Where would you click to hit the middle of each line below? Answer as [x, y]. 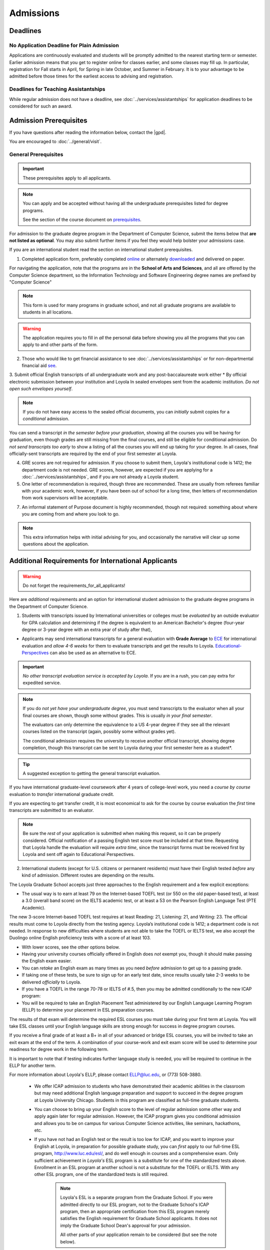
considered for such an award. [41, 106]
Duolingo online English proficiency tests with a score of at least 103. [80, 938]
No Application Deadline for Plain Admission [64, 45]
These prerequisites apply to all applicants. [67, 178]
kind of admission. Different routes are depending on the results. [88, 875]
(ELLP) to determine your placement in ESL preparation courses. [88, 1010]
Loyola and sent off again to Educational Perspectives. [79, 854]
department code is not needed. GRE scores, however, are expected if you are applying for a [117, 469]
